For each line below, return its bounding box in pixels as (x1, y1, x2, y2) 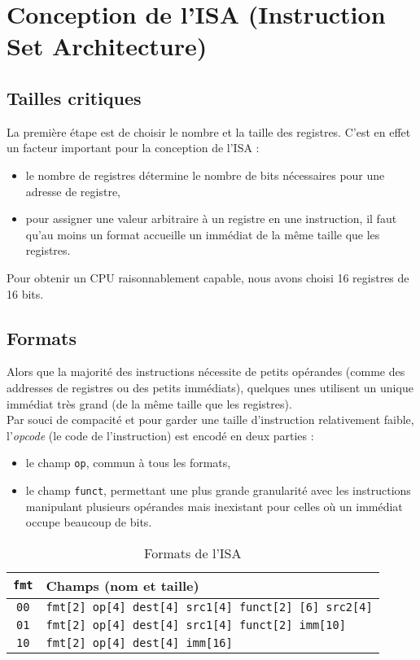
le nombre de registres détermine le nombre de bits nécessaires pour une (25, 166, 385, 183)
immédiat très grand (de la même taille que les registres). (7, 395, 292, 412)
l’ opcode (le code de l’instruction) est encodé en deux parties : (7, 426, 314, 444)
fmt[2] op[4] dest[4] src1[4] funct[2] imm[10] (46, 618, 346, 632)
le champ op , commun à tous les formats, (25, 454, 231, 471)
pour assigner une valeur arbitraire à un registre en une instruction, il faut (25, 210, 397, 227)
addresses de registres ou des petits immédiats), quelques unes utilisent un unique (7, 378, 413, 396)
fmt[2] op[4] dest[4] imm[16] (46, 636, 233, 649)
